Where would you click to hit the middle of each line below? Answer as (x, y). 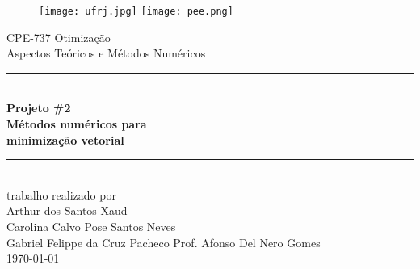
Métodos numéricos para (77, 124)
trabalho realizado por (61, 194)
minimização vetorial (65, 139)
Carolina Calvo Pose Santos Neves (91, 226)
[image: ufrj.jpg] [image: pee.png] (136, 11)
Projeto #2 (39, 108)
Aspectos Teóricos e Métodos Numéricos (106, 53)
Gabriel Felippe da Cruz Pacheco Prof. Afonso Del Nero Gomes (164, 242)
